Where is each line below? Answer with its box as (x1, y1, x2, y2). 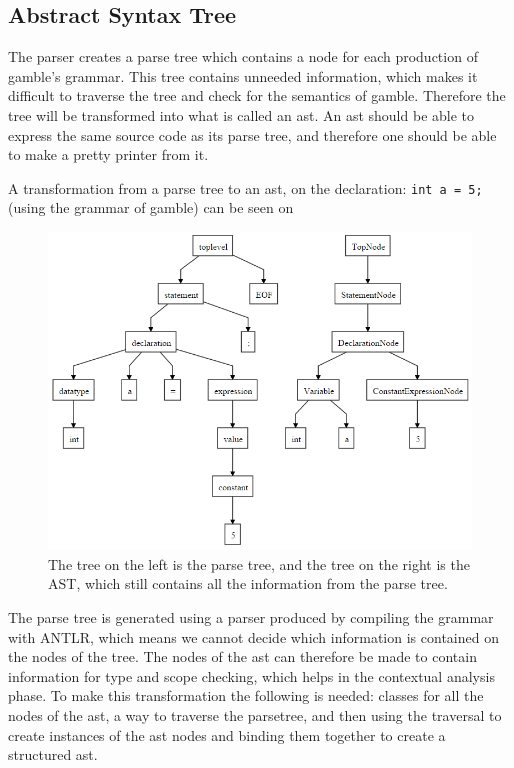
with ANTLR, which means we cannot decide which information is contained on (8, 626, 499, 647)
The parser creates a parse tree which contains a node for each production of (8, 46, 478, 67)
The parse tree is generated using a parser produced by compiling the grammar (8, 607, 494, 628)
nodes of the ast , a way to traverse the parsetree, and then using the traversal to (8, 705, 502, 726)
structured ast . (8, 744, 98, 765)
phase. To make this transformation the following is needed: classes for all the (8, 685, 484, 706)
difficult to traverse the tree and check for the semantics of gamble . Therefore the (8, 85, 506, 106)
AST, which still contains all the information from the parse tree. (48, 573, 448, 594)
